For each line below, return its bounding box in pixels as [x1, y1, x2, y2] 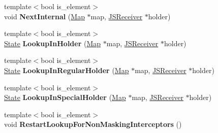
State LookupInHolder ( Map [4, 38, 101, 48]
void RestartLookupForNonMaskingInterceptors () [4, 119, 182, 129]
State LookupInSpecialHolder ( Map [4, 92, 126, 103]
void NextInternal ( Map [4, 11, 85, 21]
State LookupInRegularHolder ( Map [4, 64, 129, 75]
